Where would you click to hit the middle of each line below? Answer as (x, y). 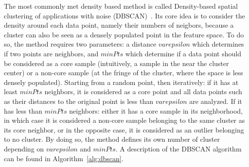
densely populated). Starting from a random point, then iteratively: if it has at (121, 82)
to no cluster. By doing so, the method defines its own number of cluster (112, 139)
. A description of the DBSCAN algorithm (178, 148)
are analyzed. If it (216, 101)
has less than (23, 110)
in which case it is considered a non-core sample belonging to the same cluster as (124, 120)
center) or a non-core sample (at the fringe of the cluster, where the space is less (124, 73)
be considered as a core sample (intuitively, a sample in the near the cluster (116, 63)
